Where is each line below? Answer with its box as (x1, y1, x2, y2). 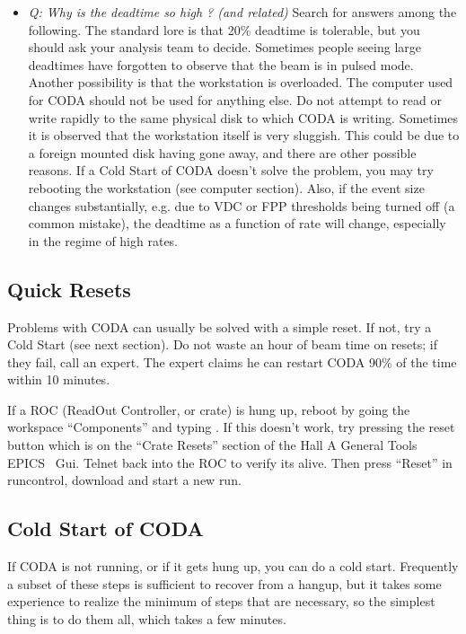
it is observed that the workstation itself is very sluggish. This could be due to (28, 126, 460, 145)
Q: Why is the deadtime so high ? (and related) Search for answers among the (28, 3, 457, 21)
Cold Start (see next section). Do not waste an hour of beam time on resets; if (7, 335, 437, 354)
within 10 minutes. (7, 370, 110, 389)
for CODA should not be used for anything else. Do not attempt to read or (28, 90, 442, 109)
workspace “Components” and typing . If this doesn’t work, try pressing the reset (7, 418, 455, 436)
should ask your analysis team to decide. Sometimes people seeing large (28, 38, 422, 57)
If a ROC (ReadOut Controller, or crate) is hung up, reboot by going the (7, 400, 410, 418)
